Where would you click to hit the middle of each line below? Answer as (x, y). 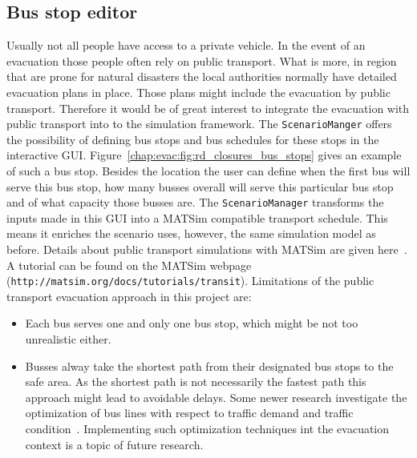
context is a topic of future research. (114, 444)
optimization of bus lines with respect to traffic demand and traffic (189, 413)
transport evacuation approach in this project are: (129, 296)
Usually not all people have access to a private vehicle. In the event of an (186, 45)
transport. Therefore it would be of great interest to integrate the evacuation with (208, 108)
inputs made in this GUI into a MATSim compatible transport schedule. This (197, 217)
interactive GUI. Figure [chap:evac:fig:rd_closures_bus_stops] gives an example (204, 155)
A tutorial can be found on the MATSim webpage (129, 265)
